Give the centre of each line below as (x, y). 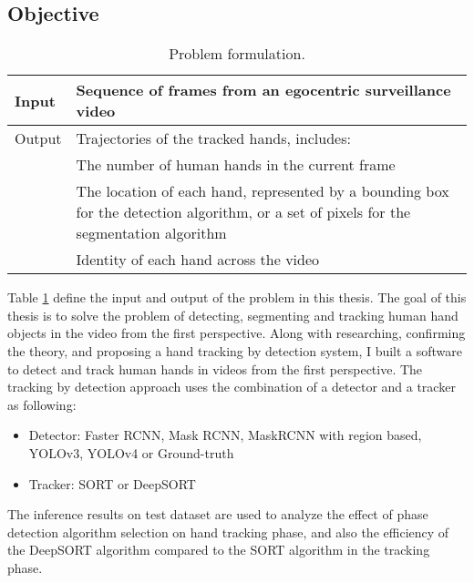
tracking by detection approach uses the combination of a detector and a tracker (232, 387)
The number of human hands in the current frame (236, 165)
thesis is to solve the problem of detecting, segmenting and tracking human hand (233, 315)
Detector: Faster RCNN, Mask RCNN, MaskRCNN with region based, (225, 435)
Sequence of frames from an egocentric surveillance (263, 90)
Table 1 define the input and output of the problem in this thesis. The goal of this (237, 297)
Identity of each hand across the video (198, 260)
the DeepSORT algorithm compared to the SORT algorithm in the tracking (219, 550)
